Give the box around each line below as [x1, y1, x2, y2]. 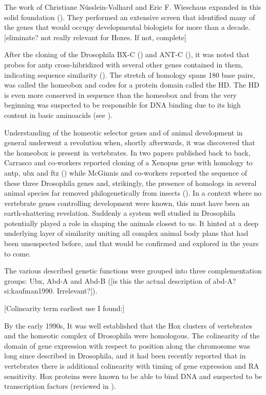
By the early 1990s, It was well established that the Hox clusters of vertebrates [4, 320, 253, 331]
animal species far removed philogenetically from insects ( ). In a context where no [4, 187, 262, 198]
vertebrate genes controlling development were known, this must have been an [4, 197, 250, 208]
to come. [4, 248, 31, 259]
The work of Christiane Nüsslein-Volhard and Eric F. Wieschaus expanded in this [4, 2, 261, 12]
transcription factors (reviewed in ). [4, 381, 116, 391]
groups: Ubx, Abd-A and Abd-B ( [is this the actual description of [4, 275, 211, 286]
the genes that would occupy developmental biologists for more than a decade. [4, 22, 251, 32]
